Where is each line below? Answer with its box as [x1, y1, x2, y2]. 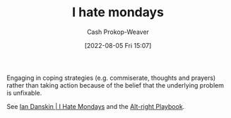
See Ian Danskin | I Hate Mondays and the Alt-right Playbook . [6, 102, 185, 110]
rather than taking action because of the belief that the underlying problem [6, 81, 224, 89]
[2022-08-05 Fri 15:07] [84, 41, 152, 49]
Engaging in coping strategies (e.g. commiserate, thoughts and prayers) [6, 73, 216, 82]
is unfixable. [6, 88, 42, 97]
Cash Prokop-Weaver [86, 28, 150, 36]
